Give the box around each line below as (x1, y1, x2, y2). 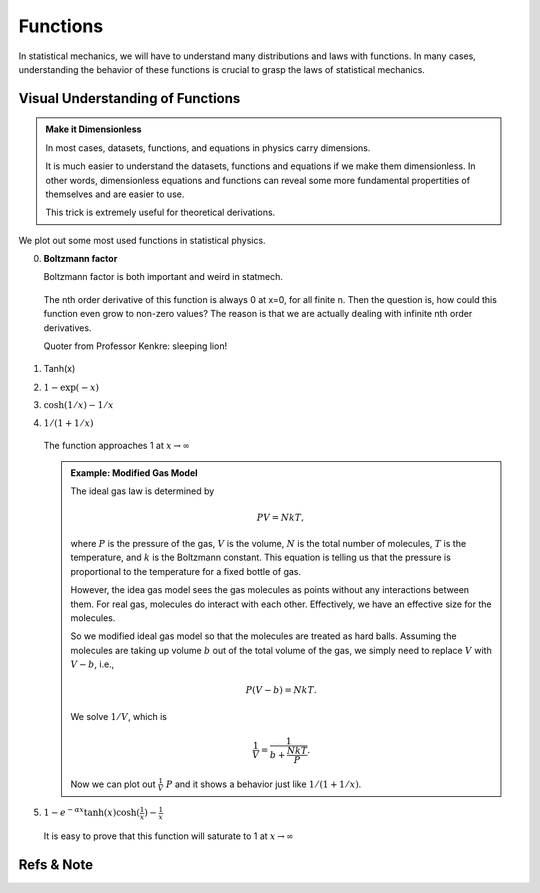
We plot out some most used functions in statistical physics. (18, 234, 266, 246)
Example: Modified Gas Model (70, 466, 199, 479)
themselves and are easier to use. (45, 188, 185, 200)
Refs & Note (18, 856, 94, 873)
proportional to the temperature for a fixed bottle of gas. (70, 565, 302, 577)
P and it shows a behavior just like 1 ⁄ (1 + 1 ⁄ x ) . (165, 778, 362, 790)
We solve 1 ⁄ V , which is (70, 710, 167, 722)
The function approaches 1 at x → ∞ (43, 439, 190, 451)
